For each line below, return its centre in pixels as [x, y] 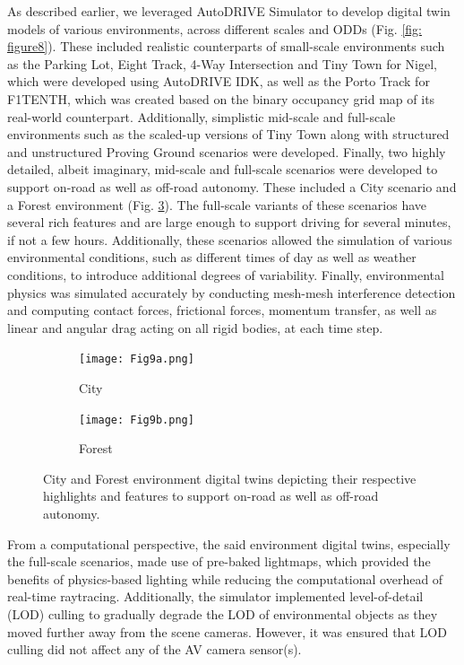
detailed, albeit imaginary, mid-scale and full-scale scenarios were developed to [223, 169]
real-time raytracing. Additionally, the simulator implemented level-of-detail [215, 596]
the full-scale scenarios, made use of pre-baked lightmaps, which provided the [219, 561]
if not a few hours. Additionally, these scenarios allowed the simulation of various [230, 239]
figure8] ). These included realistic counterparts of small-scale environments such [226, 46]
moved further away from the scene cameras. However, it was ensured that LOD [227, 631]
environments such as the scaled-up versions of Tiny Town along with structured [228, 134]
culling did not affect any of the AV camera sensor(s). [155, 649]
